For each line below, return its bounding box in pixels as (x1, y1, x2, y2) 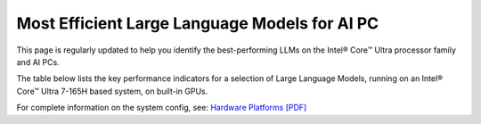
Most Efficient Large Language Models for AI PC (16, 13, 379, 33)
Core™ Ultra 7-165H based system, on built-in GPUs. (16, 86, 208, 96)
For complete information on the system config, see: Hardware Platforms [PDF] (16, 103, 307, 113)
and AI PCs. (16, 56, 60, 67)
